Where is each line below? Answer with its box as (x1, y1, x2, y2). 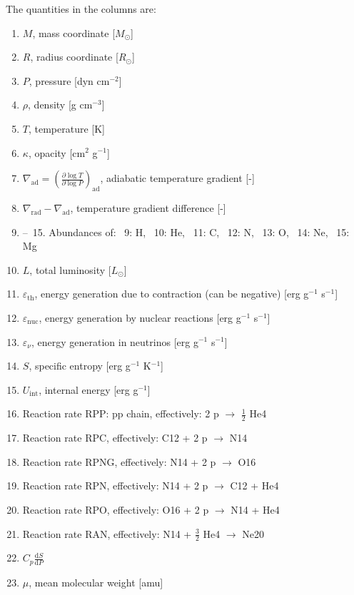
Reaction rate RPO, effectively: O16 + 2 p (22, 502, 209, 517)
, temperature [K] (28, 121, 106, 136)
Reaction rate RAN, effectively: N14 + (22, 526, 192, 541)
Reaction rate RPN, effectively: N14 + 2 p (22, 478, 208, 493)
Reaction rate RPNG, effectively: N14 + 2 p (22, 454, 216, 469)
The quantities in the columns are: (6, 1, 156, 16)
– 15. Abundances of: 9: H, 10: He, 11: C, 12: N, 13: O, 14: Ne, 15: (22, 224, 350, 239)
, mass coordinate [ (32, 25, 116, 40)
